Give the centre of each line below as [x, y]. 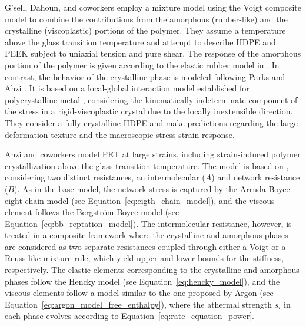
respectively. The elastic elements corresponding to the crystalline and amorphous [152, 270]
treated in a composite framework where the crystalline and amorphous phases [147, 235]
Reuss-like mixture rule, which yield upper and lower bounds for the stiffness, [144, 258]
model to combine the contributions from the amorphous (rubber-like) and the [146, 19]
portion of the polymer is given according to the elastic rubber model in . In [142, 65]
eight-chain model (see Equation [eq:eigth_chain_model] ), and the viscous [140, 200]
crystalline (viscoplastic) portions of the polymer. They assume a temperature [145, 30]
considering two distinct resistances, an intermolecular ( [105, 177]
